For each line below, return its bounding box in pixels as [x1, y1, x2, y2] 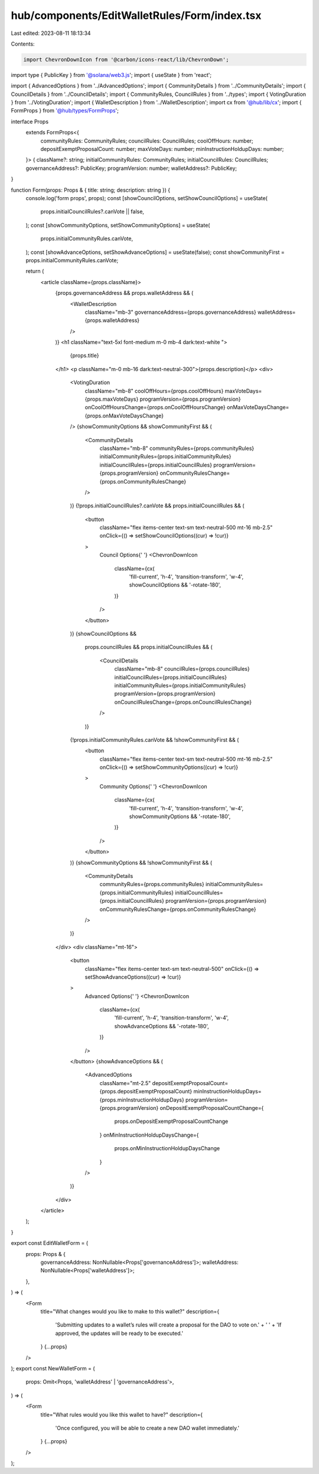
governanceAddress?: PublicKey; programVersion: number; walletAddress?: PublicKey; [25, 165, 237, 172]
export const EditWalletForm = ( [11, 1240, 89, 1247]
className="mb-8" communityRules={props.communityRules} [99, 445, 255, 452]
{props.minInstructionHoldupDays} [99, 1096, 184, 1103]
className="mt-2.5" [99, 1079, 151, 1086]
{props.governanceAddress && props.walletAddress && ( [55, 289, 194, 297]
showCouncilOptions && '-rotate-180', [129, 581, 222, 588]
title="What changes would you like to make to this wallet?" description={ [40, 1308, 220, 1315]
